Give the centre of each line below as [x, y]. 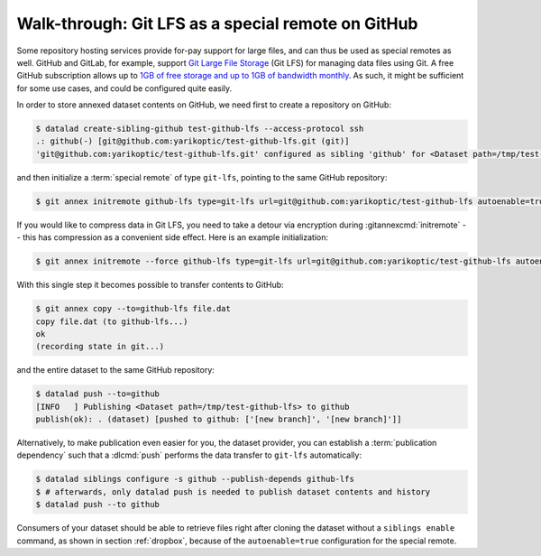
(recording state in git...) [100, 347]
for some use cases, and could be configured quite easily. [124, 88]
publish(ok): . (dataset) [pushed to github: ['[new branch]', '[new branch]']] [219, 419]
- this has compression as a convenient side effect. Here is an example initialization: [173, 237]
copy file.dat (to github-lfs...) [112, 321]
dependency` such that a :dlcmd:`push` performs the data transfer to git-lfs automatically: [189, 455]
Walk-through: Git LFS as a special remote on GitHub [217, 23]
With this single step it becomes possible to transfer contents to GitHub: [150, 285]
